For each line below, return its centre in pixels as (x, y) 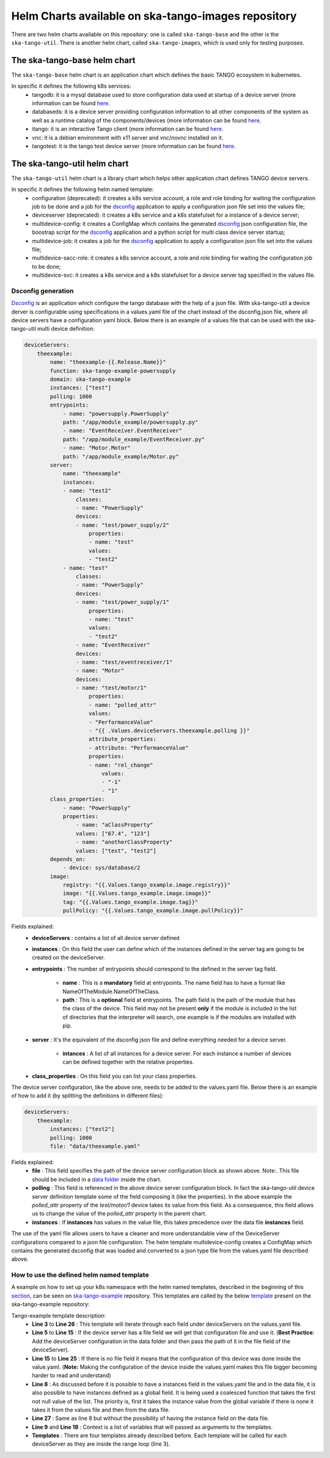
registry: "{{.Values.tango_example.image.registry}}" (147, 885)
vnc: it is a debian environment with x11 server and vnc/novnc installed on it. (128, 137)
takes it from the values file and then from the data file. (101, 1410)
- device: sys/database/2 (101, 868)
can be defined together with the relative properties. (128, 1062)
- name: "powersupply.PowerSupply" (116, 414)
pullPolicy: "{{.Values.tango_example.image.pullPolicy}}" (153, 911)
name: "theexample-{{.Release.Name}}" (108, 362)
